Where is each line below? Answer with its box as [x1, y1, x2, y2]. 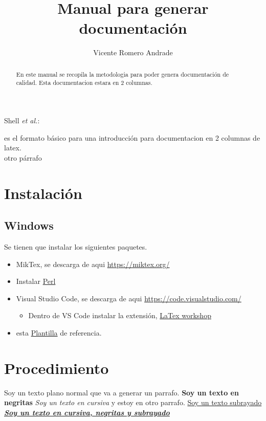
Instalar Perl [16, 276, 56, 286]
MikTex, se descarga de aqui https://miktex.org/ [16, 258, 170, 269]
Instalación [4, 182, 82, 203]
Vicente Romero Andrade [93, 47, 173, 58]
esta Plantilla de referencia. [16, 327, 102, 338]
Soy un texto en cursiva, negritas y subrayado [4, 407, 170, 417]
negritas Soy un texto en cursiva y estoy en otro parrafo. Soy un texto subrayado [4, 397, 262, 408]
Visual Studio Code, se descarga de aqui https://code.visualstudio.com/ [16, 293, 241, 303]
